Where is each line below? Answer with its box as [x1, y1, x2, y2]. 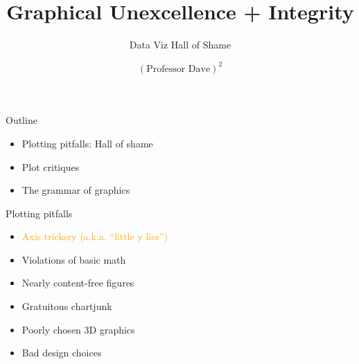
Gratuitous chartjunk [21, 299, 112, 313]
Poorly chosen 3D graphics [21, 322, 135, 336]
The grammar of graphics [21, 183, 130, 197]
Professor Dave [146, 64, 211, 74]
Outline [6, 113, 37, 127]
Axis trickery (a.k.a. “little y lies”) [21, 229, 168, 244]
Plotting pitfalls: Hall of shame [21, 136, 153, 150]
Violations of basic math [21, 252, 126, 266]
